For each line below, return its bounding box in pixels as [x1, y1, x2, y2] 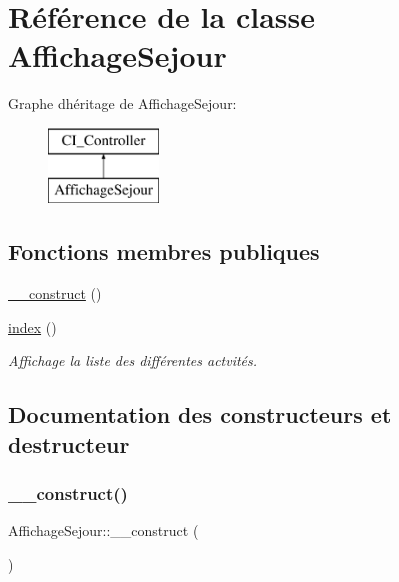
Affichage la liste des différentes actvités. [8, 350, 258, 371]
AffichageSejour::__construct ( [8, 520, 199, 541]
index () [8, 316, 57, 337]
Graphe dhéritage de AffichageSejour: [8, 93, 237, 114]
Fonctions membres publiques [8, 236, 320, 267]
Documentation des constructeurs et [8, 399, 392, 430]
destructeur [8, 428, 130, 459]
